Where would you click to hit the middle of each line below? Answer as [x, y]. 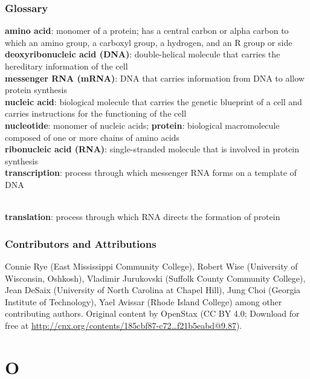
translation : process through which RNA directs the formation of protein [143, 217]
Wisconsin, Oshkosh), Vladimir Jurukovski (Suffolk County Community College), [155, 278]
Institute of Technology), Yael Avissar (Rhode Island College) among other [144, 301]
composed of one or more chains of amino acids [92, 137]
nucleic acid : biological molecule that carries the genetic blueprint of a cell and [153, 101]
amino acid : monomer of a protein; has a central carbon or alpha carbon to [147, 31]
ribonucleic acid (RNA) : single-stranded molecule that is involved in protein [152, 149]
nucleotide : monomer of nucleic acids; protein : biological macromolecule [142, 125]
